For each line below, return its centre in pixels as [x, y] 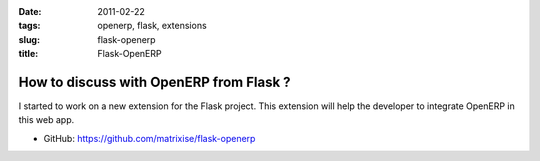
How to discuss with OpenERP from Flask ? [154, 81]
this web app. [46, 120]
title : [28, 54]
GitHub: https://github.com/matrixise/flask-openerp [149, 138]
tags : [29, 26]
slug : [29, 39]
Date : [30, 11]
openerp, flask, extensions [152, 26]
